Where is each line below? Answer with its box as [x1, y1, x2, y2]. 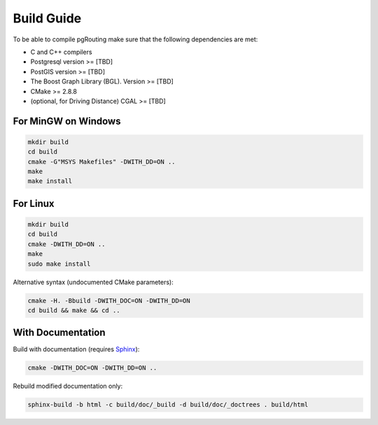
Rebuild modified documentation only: [13, 382, 123, 391]
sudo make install [27, 259, 91, 268]
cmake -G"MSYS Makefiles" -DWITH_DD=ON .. [27, 158, 176, 166]
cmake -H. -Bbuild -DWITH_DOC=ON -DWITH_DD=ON [27, 297, 190, 304]
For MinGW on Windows [13, 115, 121, 127]
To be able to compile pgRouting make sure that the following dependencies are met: [13, 35, 258, 43]
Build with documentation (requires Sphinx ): [13, 345, 140, 353]
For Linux [13, 197, 55, 210]
